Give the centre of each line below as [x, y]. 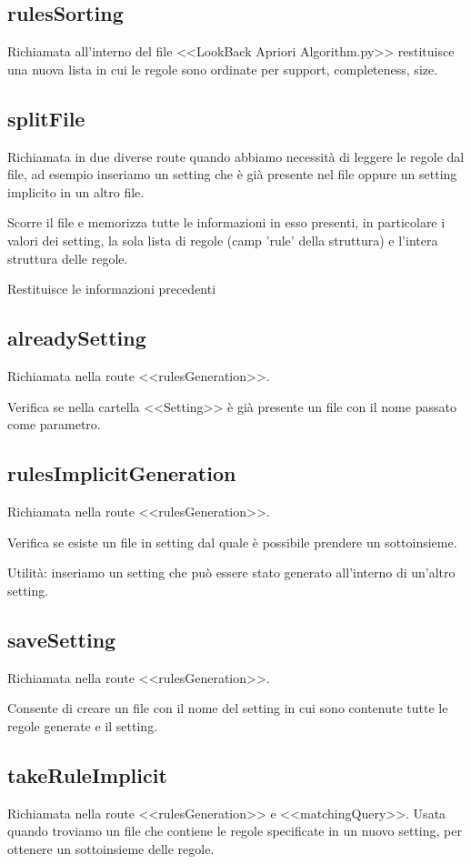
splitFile [46, 118]
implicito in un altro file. [76, 191]
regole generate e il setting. [83, 725]
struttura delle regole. [68, 258]
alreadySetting [77, 338]
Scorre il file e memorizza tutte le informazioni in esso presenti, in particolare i [226, 222]
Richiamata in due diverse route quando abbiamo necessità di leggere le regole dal [236, 156]
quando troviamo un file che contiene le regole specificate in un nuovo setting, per [235, 831]
